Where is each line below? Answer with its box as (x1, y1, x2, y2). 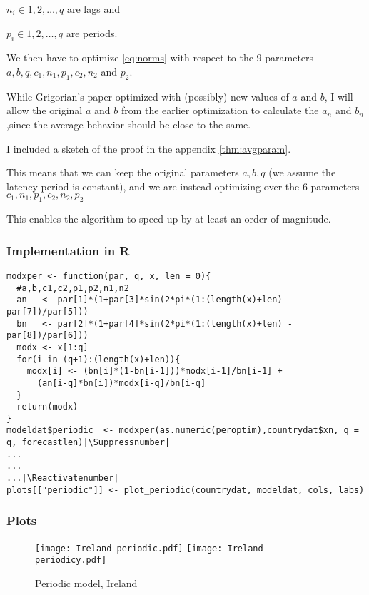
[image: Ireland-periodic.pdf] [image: (35, 543, 223, 554)
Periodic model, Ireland (35, 575, 138, 590)
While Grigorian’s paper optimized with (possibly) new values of (6, 88, 289, 103)
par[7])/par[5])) (6, 306, 89, 317)
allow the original (6, 103, 83, 118)
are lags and (67, 1, 121, 16)
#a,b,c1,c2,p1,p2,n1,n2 (16, 283, 129, 293)
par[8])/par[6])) (6, 330, 89, 341)
